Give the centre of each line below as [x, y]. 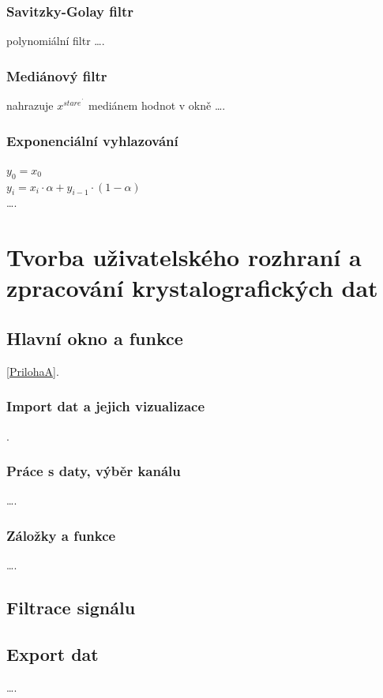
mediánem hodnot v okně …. [157, 105]
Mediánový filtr [57, 75]
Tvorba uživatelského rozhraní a [184, 257]
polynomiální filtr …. [56, 41]
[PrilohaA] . [33, 371]
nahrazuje [30, 105]
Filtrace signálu [71, 608]
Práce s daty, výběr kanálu [94, 471]
